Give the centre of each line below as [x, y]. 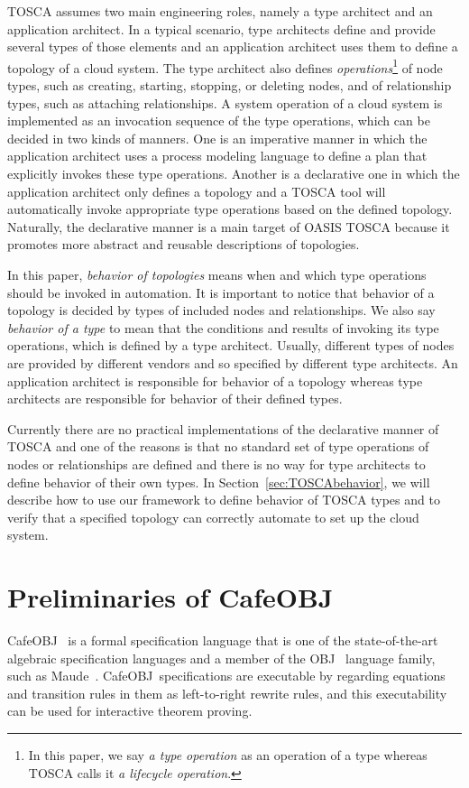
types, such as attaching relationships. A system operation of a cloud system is [225, 102]
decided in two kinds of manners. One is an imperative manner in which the [217, 138]
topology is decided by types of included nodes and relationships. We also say [221, 310]
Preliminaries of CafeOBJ [170, 597]
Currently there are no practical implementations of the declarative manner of [223, 428]
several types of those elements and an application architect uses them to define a [233, 46]
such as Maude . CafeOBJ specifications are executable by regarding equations [226, 676]
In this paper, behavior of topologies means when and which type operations [217, 274]
